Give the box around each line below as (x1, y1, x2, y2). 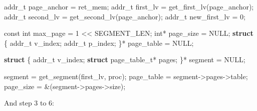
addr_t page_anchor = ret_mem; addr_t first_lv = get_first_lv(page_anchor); (4, 1, 254, 11)
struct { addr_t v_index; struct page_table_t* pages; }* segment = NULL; (4, 54, 245, 65)
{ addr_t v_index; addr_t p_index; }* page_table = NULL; (4, 37, 194, 48)
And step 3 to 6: (4, 98, 55, 108)
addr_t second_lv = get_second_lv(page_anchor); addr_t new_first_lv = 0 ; (4, 11, 245, 21)
